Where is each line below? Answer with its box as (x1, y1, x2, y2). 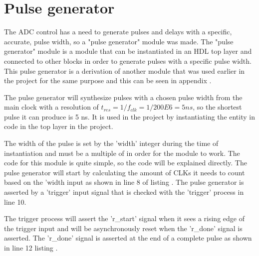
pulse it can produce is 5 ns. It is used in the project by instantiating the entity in (4, 111, 255, 122)
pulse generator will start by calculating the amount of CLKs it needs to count (4, 167, 245, 177)
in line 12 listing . (4, 243, 58, 253)
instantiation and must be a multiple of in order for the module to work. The (4, 147, 240, 158)
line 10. (4, 196, 26, 207)
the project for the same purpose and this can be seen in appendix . (4, 75, 212, 86)
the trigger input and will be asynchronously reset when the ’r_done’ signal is (4, 223, 243, 233)
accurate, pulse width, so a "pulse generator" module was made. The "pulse (4, 36, 234, 46)
